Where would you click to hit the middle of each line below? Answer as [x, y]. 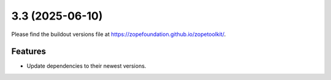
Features [29, 52]
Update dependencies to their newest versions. [86, 66]
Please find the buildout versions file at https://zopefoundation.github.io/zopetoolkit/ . [119, 34]
